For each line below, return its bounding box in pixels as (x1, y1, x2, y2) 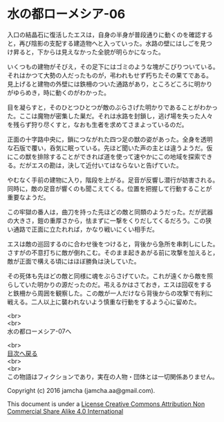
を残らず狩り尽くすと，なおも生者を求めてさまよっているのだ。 (7, 120, 188, 129)
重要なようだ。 (7, 193, 50, 201)
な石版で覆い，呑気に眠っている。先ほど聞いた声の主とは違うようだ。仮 (7, 143, 213, 152)
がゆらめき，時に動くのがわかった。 (7, 88, 111, 97)
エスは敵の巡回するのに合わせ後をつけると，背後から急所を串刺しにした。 (7, 239, 219, 248)
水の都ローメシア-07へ (7, 327, 72, 336)
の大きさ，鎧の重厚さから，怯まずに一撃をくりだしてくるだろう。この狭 (7, 216, 212, 225)
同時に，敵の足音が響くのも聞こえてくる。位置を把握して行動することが (7, 184, 212, 192)
